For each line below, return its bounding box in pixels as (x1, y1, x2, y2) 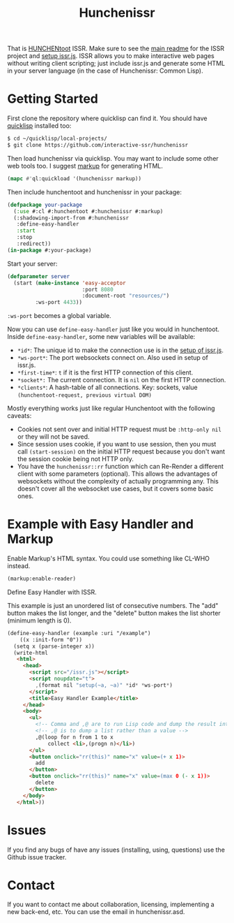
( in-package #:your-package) (7, 247, 92, 254)
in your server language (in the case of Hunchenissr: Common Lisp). (7, 66, 203, 75)
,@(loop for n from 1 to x (35, 734, 114, 741)
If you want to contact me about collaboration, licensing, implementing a (7, 900, 214, 909)
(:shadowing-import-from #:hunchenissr (13, 215, 130, 221)
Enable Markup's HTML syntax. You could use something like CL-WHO (7, 554, 210, 563)
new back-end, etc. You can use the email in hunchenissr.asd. (7, 908, 185, 916)
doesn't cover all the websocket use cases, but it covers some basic (17, 484, 214, 493)
